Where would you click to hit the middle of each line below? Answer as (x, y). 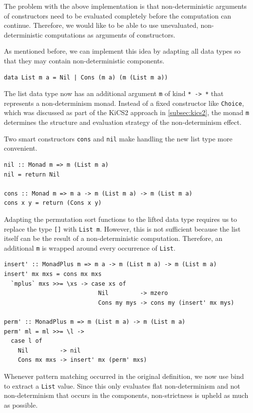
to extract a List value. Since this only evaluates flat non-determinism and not (122, 385)
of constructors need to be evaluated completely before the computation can (118, 15)
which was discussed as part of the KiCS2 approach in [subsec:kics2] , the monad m (126, 112)
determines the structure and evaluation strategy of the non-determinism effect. (123, 122)
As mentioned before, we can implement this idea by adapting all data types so (122, 51)
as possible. (21, 404)
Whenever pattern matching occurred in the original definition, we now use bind (124, 376)
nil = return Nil (32, 174)
